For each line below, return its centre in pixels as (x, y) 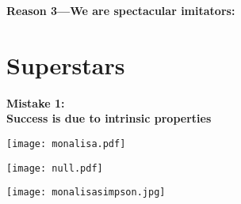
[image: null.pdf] (55, 168)
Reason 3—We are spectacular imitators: (121, 10)
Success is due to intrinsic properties (109, 118)
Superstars (66, 64)
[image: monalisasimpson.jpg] (86, 193)
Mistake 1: (36, 102)
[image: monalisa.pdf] (66, 144)
